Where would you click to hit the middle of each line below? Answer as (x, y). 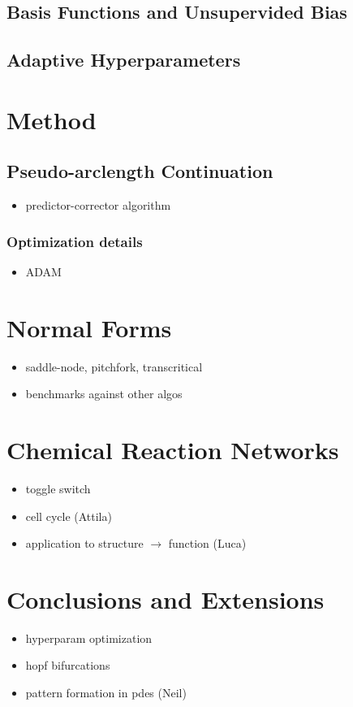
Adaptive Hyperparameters (124, 60)
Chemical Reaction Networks (173, 450)
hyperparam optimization (89, 638)
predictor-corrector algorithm (98, 205)
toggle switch (58, 488)
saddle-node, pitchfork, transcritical (114, 366)
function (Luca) (207, 543)
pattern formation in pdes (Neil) (106, 693)
